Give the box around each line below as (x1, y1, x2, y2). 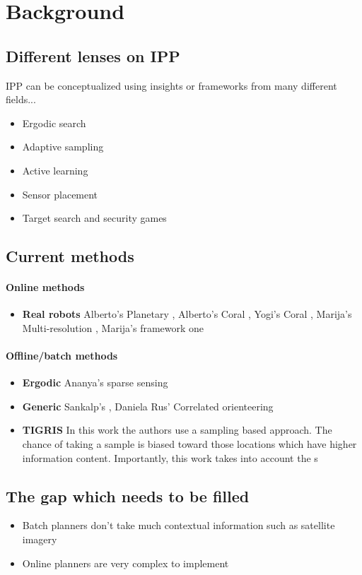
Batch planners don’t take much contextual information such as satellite (22, 518, 335, 533)
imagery (22, 532, 57, 547)
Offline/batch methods (6, 348, 118, 363)
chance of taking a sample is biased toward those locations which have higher (22, 437, 357, 451)
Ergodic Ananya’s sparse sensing (22, 375, 168, 390)
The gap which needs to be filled (6, 485, 250, 506)
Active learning (22, 162, 88, 177)
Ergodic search (22, 115, 86, 130)
